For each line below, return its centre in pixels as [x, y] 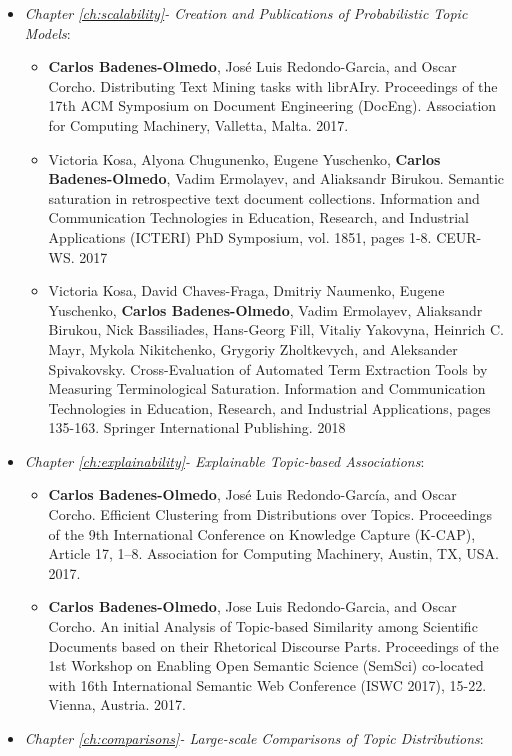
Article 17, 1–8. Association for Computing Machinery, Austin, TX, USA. [273, 553]
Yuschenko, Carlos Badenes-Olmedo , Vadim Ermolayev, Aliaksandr [265, 309]
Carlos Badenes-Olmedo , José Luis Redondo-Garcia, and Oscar [252, 66]
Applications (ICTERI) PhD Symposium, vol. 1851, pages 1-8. [240, 236]
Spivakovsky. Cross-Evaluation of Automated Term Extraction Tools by [268, 368]
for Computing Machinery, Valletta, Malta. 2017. [198, 124]
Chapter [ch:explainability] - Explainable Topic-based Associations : [224, 460]
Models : [47, 32]
